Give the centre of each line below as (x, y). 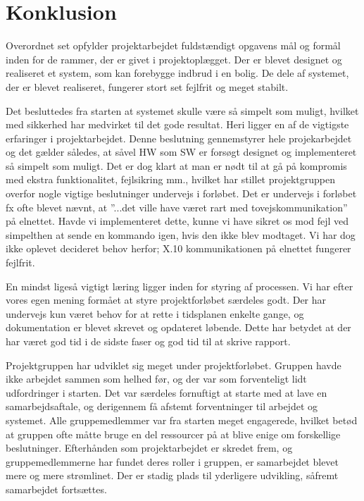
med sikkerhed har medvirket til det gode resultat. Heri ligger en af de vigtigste (177, 124)
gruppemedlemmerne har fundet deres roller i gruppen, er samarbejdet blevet (172, 461)
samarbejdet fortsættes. (56, 489)
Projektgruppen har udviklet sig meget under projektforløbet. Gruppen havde (174, 365)
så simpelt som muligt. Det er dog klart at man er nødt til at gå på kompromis (176, 165)
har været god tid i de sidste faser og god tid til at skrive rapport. (148, 341)
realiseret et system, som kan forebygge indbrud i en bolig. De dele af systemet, (177, 73)
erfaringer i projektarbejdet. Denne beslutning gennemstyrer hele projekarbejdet (179, 138)
